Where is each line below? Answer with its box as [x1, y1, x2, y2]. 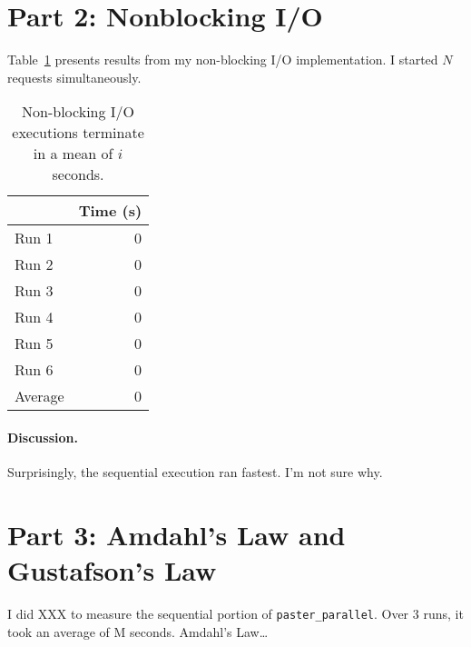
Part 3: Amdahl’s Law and [7, 515, 346, 552]
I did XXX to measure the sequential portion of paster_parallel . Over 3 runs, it [7, 604, 464, 623]
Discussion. [7, 427, 78, 446]
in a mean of [33, 143, 113, 164]
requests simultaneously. [7, 67, 142, 86]
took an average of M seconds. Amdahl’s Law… [7, 622, 269, 641]
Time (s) [78, 200, 142, 222]
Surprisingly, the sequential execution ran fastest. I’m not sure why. [7, 463, 383, 482]
